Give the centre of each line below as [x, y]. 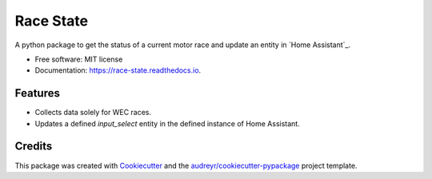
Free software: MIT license [79, 59]
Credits [34, 147]
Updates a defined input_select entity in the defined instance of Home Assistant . [167, 123]
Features [37, 93]
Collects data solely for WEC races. [93, 113]
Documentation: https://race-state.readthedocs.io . [118, 70]
